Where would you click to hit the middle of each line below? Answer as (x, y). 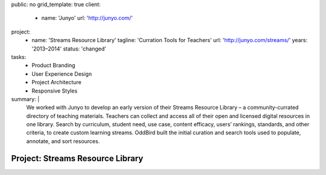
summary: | (25, 99)
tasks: (19, 57)
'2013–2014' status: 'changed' (69, 49)
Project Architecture (56, 82)
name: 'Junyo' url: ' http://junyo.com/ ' (87, 18)
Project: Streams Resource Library (77, 158)
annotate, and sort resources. (63, 141)
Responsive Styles (55, 91)
